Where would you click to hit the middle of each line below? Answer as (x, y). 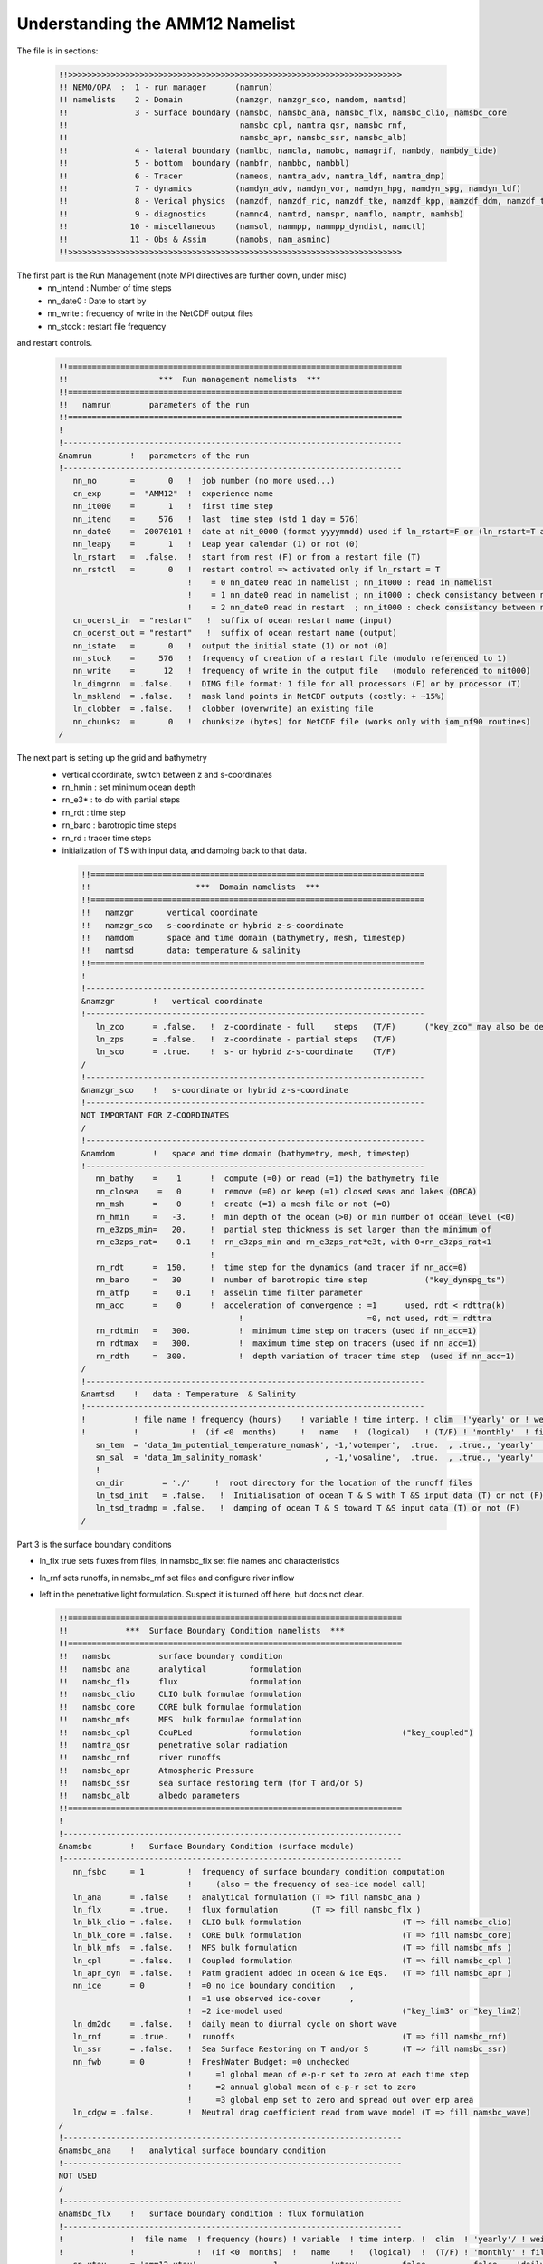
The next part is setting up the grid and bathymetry (112, 758)
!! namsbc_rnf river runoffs (140, 1758)
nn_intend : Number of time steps (110, 288)
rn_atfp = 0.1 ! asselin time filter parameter (229, 1292)
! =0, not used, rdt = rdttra (365, 1318)
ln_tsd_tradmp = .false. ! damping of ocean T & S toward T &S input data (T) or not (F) (308, 1508)
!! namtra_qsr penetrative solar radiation (173, 1745)
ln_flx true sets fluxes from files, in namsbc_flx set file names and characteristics (190, 1561)
